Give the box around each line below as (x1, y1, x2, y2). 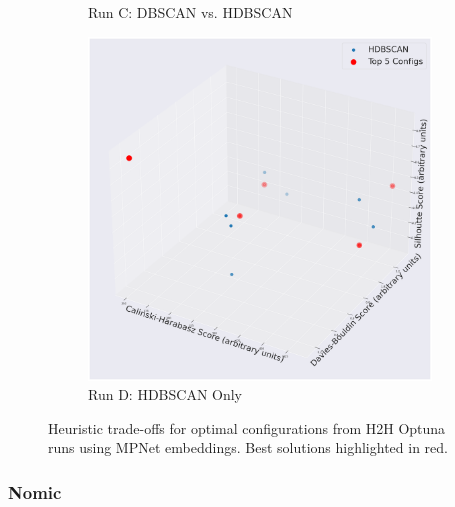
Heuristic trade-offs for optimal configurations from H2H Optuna (48, 417, 446, 438)
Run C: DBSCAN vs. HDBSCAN (88, 2, 293, 22)
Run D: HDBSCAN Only (88, 384, 243, 405)
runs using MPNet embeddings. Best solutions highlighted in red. (48, 437, 448, 458)
